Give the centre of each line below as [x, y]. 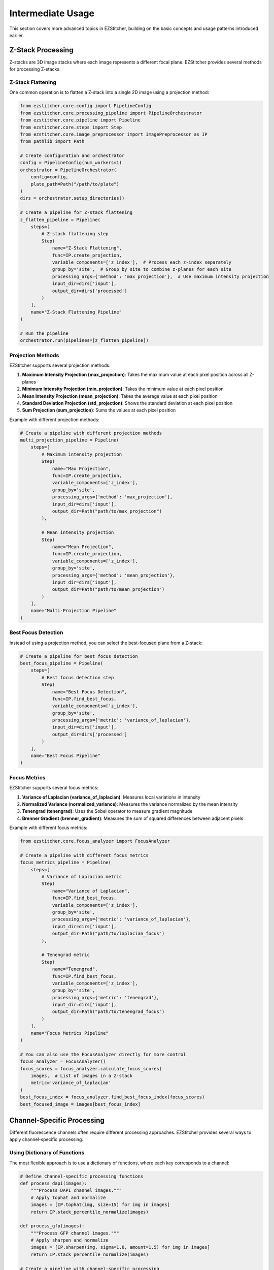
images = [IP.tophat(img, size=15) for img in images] [100, 1205]
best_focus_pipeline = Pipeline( [62, 663]
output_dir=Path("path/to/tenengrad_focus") [108, 1012]
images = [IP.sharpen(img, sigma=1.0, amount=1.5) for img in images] [121, 1247]
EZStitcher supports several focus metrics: [54, 788]
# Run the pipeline [44, 333]
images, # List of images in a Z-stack [82, 1076]
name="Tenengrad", [75, 969]
